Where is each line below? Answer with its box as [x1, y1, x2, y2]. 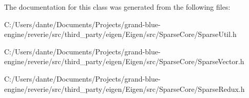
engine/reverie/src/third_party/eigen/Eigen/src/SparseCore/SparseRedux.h [4, 83, 245, 94]
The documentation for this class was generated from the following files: [4, 2, 231, 12]
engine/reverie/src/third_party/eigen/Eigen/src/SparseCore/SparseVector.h [4, 56, 244, 67]
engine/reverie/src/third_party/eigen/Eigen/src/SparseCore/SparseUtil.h [4, 29, 237, 40]
